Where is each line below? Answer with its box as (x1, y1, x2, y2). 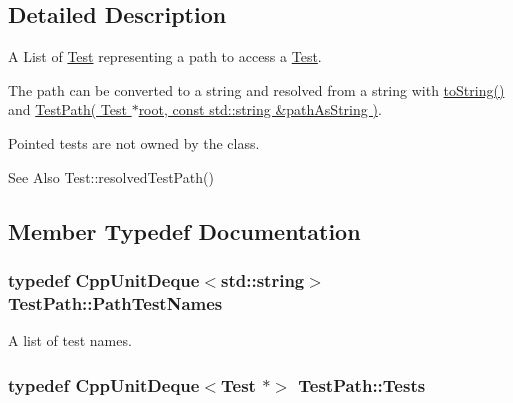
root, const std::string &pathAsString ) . (138, 99, 382, 120)
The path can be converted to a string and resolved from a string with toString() (8, 79, 505, 100)
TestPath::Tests (298, 372, 426, 397)
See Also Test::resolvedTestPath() (8, 166, 214, 187)
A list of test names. (8, 330, 132, 351)
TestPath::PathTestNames (8, 290, 223, 315)
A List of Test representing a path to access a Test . (8, 46, 322, 67)
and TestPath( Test (8, 99, 127, 120)
